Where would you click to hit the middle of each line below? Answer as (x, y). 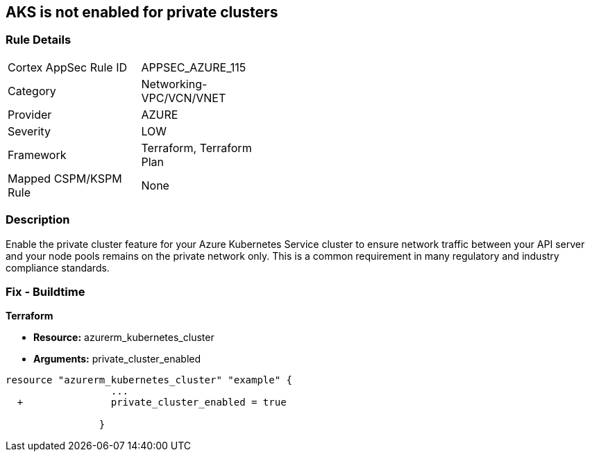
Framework (37, 155)
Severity (29, 131)
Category (32, 91)
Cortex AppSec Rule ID (68, 67)
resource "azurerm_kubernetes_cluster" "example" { (149, 380)
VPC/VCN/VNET (184, 98)
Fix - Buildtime (45, 291)
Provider (30, 114)
